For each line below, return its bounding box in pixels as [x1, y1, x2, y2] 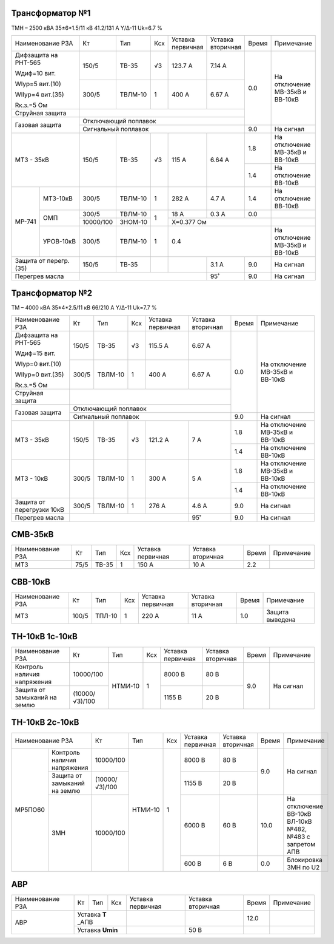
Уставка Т [77, 911, 107, 919]
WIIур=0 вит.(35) [15, 370, 64, 379]
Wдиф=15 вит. [15, 349, 56, 358]
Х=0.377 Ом [172, 217, 207, 226]
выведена [266, 615, 296, 623]
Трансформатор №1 [11, 8, 91, 18]
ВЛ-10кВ [287, 817, 312, 826]
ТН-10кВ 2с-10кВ [11, 717, 79, 727]
